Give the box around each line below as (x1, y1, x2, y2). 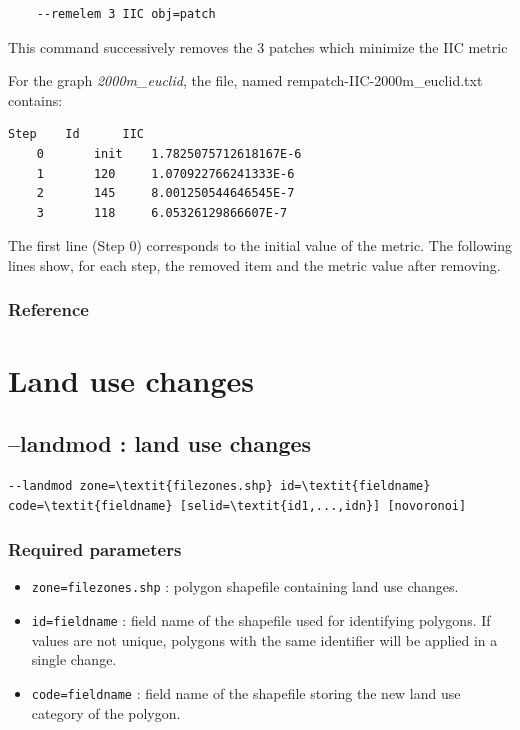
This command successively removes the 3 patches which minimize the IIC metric (8, 36, 508, 57)
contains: (8, 89, 63, 110)
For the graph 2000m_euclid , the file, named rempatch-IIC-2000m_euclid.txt (8, 70, 483, 91)
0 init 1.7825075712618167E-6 (36, 146, 302, 161)
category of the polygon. (31, 702, 181, 723)
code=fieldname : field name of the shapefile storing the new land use (31, 682, 461, 703)
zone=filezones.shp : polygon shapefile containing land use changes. (31, 576, 459, 597)
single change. (31, 649, 117, 670)
